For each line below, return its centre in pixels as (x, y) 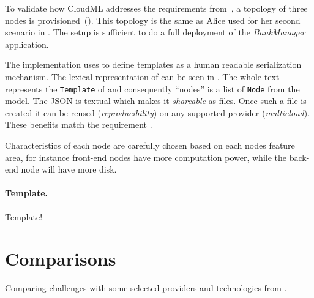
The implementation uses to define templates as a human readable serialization (153, 65)
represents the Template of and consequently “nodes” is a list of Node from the (152, 88)
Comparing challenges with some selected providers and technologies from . (146, 288)
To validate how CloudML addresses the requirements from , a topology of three (156, 8)
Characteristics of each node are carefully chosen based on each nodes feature (150, 145)
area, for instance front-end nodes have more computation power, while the (146, 157)
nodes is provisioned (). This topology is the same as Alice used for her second (153, 20)
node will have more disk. (69, 169)
